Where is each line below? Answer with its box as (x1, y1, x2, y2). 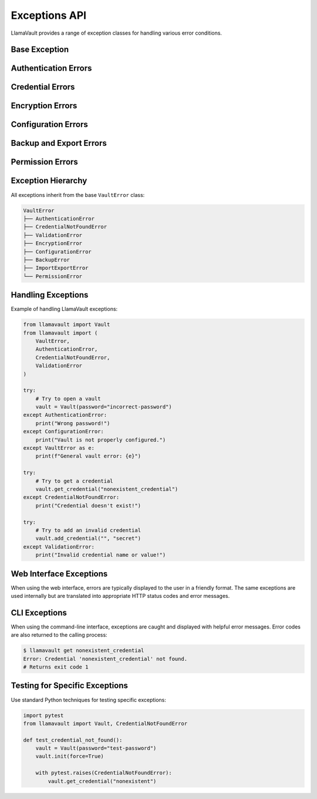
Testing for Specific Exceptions (11, 681, 129, 691)
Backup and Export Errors (11, 138, 107, 148)
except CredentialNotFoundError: (23, 494, 120, 501)
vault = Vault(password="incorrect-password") (35, 403, 173, 410)
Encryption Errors (11, 101, 77, 111)
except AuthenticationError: (23, 412, 107, 419)
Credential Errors (11, 82, 75, 92)
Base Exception (11, 45, 69, 55)
